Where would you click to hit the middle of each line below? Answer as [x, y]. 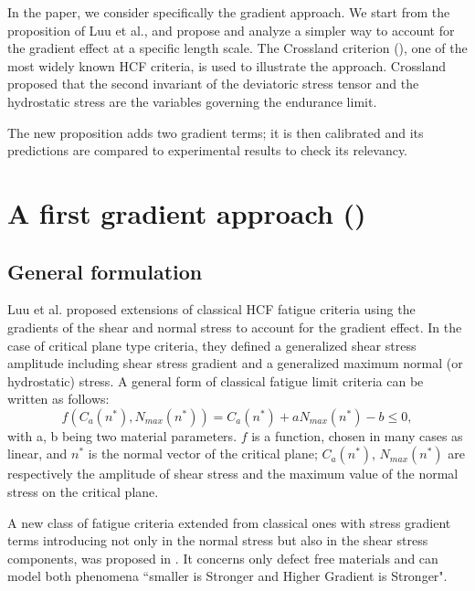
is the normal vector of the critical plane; [203, 454]
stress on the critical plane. [83, 492]
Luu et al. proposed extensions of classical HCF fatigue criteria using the [211, 309]
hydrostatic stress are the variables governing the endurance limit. [192, 101]
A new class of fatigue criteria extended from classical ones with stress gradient [229, 522]
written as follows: [58, 399]
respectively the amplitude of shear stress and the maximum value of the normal [233, 474]
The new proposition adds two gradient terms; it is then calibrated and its [216, 132]
